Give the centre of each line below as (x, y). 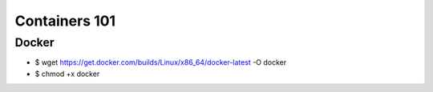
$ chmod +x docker (67, 74)
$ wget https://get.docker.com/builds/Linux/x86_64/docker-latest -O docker (161, 62)
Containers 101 (65, 21)
